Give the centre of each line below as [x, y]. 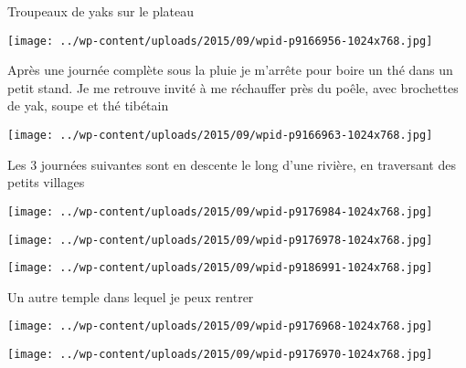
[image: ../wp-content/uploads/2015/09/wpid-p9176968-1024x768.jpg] [220, 326]
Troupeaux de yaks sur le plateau [101, 11]
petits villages [46, 182]
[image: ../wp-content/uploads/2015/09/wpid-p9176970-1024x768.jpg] [220, 355]
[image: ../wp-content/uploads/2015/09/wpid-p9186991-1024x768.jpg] [220, 268]
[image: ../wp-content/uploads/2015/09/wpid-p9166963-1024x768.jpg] [220, 136]
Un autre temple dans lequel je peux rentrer [131, 296]
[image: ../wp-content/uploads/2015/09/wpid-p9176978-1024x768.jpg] [220, 240]
